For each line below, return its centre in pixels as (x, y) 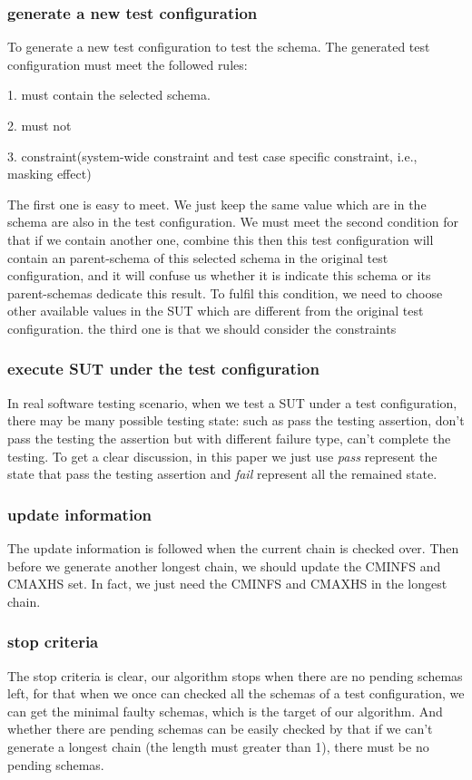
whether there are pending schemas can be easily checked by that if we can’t (220, 729)
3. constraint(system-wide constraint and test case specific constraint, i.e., (212, 156)
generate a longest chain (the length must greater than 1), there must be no (218, 746)
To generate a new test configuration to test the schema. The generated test (219, 47)
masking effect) (49, 174)
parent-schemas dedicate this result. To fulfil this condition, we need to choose (225, 292)
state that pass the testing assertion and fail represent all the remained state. (222, 474)
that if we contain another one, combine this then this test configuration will (221, 239)
